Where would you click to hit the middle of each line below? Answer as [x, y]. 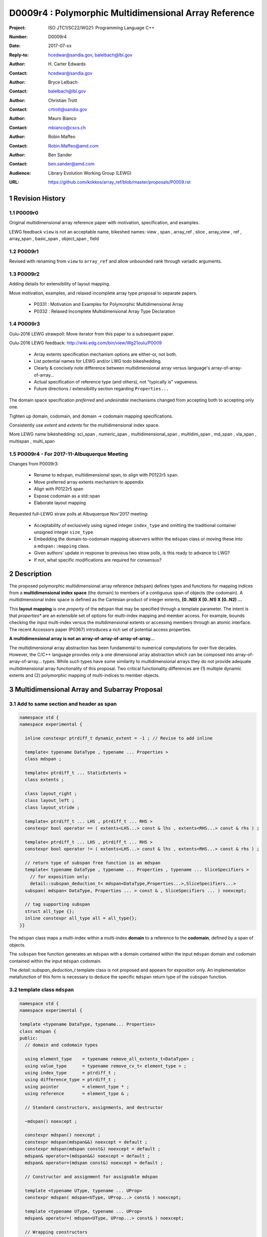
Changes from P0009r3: [34, 464]
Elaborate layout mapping [60, 503]
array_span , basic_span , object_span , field [54, 239]
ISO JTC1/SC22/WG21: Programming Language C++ [101, 28]
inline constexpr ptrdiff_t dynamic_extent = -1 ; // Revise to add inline [119, 738]
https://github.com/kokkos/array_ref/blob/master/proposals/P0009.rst [119, 182]
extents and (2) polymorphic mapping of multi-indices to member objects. [85, 675]
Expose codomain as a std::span [67, 496]
